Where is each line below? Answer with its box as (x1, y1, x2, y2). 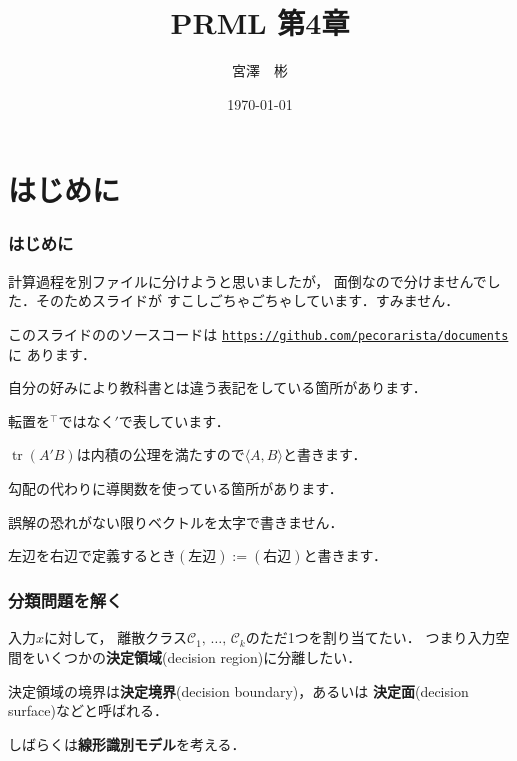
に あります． (8, 343, 97, 364)
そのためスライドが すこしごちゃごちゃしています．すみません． (35, 290, 460, 311)
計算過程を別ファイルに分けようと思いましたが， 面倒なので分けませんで (8, 270, 487, 291)
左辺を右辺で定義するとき (8, 545, 176, 566)
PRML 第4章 (170, 2, 350, 43)
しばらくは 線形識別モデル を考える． (8, 733, 246, 754)
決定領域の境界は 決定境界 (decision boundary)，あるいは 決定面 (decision (8, 680, 469, 701)
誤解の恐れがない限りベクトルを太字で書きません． (8, 511, 344, 532)
